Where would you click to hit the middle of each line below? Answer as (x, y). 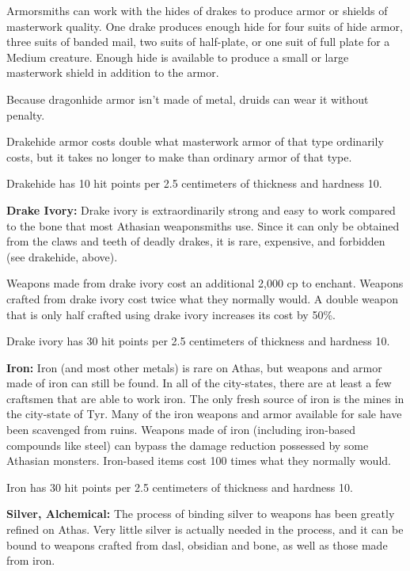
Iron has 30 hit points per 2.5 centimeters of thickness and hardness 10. (180, 487)
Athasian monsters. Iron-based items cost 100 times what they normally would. (199, 461)
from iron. (31, 560)
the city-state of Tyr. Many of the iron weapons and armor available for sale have (204, 414)
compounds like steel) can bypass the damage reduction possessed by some (188, 445)
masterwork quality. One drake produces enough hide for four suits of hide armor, (205, 26)
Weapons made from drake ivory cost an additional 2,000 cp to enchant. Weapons (205, 283)
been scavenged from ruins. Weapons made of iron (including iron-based (181, 430)
